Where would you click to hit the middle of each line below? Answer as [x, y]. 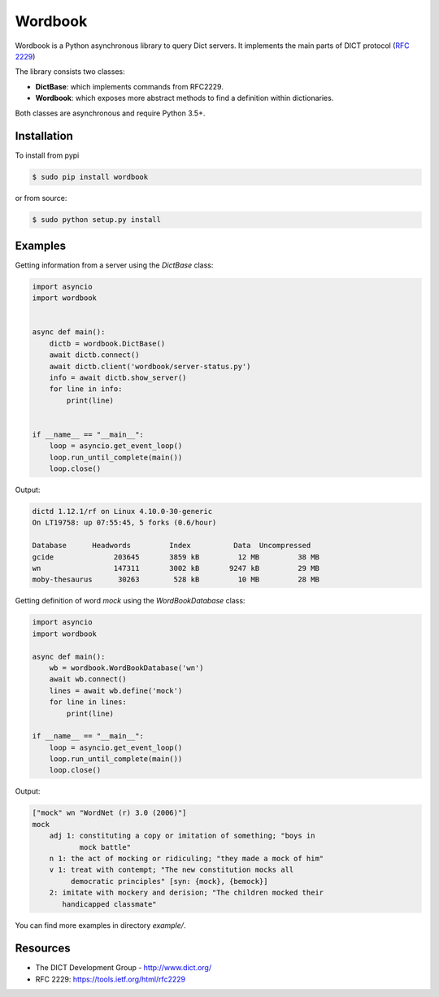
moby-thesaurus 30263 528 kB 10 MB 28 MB [176, 580]
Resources [43, 949]
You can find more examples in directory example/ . [100, 925]
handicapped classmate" [110, 904]
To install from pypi [47, 155]
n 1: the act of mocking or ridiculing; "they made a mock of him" [187, 858]
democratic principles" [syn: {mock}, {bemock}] [169, 881]
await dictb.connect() [94, 355]
